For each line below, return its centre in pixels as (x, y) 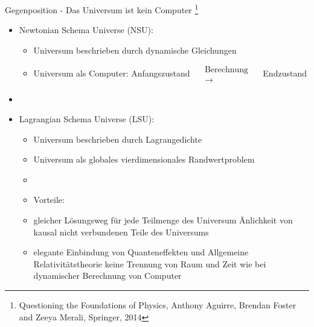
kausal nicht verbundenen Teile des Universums (121, 232)
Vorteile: (49, 200)
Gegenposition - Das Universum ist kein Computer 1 (102, 9)
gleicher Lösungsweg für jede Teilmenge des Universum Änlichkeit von (163, 220)
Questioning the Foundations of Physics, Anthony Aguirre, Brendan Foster (158, 305)
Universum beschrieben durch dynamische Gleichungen (135, 50)
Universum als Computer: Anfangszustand (112, 73)
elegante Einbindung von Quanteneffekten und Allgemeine (141, 252)
